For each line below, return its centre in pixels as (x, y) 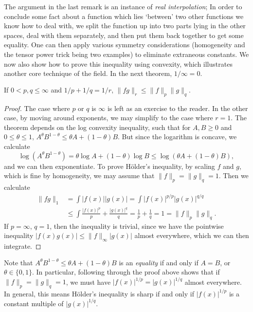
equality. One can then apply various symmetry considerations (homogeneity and (125, 45)
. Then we (234, 175)
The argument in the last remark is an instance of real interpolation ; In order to (123, 6)
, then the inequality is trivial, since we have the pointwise (137, 226)
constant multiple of (34, 303)
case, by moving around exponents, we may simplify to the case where (108, 118)
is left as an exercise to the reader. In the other (178, 108)
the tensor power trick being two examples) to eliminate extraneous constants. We (126, 54)
